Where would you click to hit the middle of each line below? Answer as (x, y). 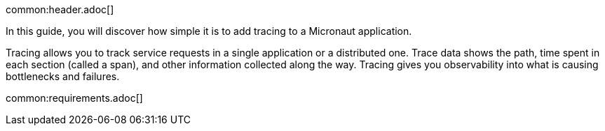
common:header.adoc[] (60, 9)
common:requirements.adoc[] (74, 98)
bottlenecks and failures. (63, 76)
